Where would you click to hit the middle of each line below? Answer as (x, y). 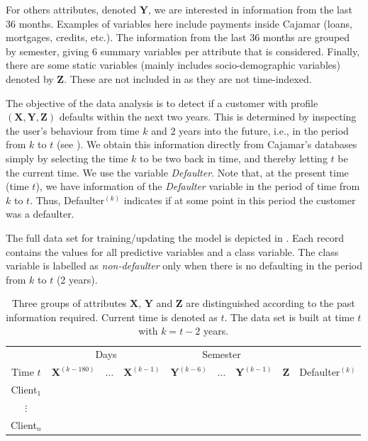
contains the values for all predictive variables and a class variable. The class (172, 251)
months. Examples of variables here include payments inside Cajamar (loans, (185, 23)
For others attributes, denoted (71, 9)
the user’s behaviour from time (73, 130)
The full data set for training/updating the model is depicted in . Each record (175, 237)
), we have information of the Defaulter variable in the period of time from (198, 186)
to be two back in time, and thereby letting (234, 158)
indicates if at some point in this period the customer (240, 200)
